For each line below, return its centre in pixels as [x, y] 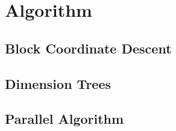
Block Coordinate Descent [88, 48]
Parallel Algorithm [64, 119]
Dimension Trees [58, 83]
